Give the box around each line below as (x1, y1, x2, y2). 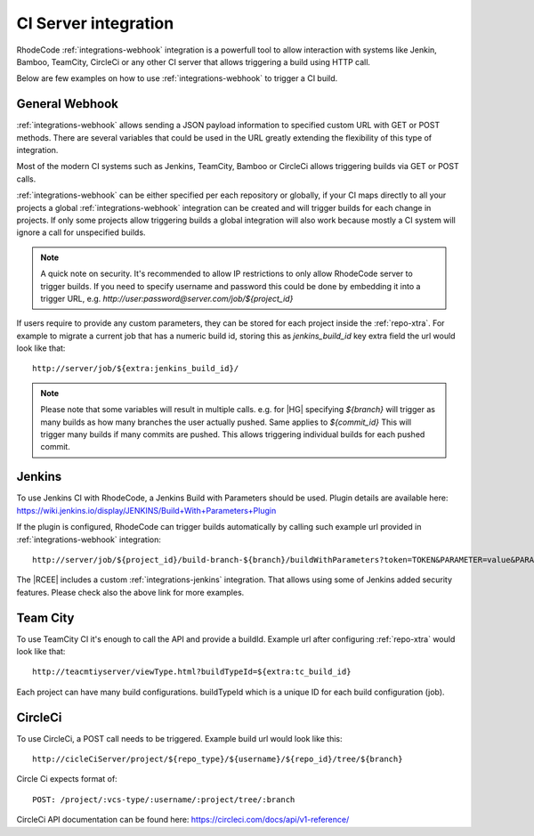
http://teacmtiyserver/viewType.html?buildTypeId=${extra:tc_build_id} (32, 667, 352, 677)
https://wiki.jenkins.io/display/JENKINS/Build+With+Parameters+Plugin (16, 505, 277, 515)
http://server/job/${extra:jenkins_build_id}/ (32, 363, 239, 374)
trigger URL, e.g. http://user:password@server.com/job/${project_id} (40, 293, 294, 304)
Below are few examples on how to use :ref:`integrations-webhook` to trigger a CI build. (16, 73, 338, 84)
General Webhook (16, 96, 119, 111)
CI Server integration (16, 13, 174, 33)
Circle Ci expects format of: (16, 774, 117, 784)
